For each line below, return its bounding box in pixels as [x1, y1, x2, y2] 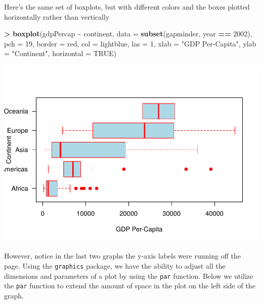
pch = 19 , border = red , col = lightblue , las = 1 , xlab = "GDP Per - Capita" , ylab [4, 38, 256, 48]
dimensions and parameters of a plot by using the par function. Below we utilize [4, 270, 253, 281]
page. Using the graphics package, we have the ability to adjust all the [4, 261, 226, 271]
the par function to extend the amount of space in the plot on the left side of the [4, 280, 255, 291]
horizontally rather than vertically [4, 11, 110, 22]
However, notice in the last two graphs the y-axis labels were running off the [4, 250, 241, 261]
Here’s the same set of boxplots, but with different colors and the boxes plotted [4, 2, 250, 12]
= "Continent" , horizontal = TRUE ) [4, 48, 117, 59]
